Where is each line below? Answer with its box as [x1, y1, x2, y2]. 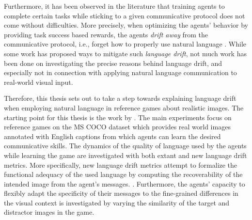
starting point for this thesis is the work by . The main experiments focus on [4, 112, 232, 122]
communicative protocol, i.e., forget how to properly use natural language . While [4, 39, 247, 49]
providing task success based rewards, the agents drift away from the [4, 29, 208, 39]
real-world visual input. [4, 77, 73, 87]
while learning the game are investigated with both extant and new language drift [4, 150, 247, 160]
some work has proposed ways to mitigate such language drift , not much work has [4, 48, 247, 58]
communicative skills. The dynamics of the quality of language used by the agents [4, 141, 247, 151]
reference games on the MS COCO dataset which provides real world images [4, 122, 231, 132]
